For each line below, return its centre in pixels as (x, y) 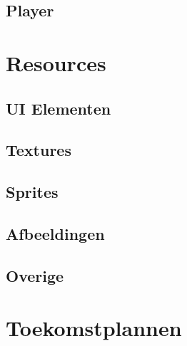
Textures (39, 150)
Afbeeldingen (55, 233)
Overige (35, 275)
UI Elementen (59, 108)
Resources (56, 62)
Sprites (32, 192)
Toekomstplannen (94, 328)
